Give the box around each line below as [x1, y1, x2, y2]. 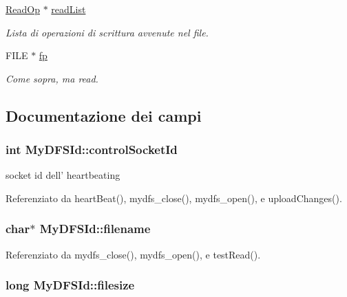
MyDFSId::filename [39, 220, 151, 237]
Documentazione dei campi [6, 104, 202, 126]
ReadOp [6, 2, 40, 16]
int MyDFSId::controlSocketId [6, 141, 178, 158]
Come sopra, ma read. [6, 71, 98, 85]
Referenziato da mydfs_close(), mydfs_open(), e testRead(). [6, 247, 261, 261]
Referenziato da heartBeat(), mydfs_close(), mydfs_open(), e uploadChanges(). [6, 190, 342, 205]
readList [51, 2, 86, 16]
